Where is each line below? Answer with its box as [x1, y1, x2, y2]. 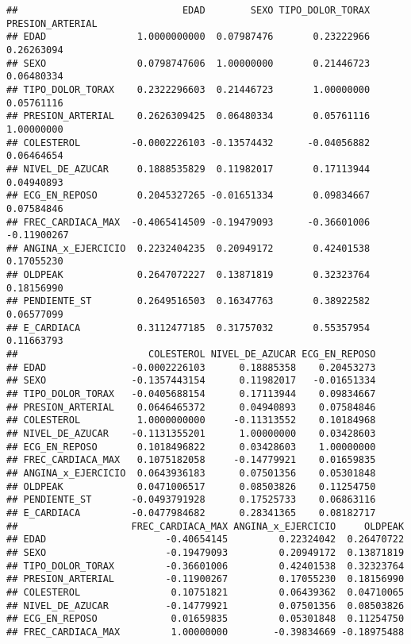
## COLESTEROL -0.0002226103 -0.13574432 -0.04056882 [6, 137, 371, 148]
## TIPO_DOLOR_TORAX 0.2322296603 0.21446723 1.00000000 [6, 83, 371, 95]
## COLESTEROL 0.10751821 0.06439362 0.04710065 [6, 586, 405, 598]
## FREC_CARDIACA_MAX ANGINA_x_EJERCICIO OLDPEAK [6, 520, 405, 532]
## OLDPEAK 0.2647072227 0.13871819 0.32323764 [6, 269, 371, 281]
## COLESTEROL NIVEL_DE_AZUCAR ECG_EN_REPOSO [6, 349, 376, 361]
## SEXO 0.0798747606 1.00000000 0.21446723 [6, 57, 371, 69]
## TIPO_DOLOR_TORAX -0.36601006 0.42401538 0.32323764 [6, 560, 405, 572]
